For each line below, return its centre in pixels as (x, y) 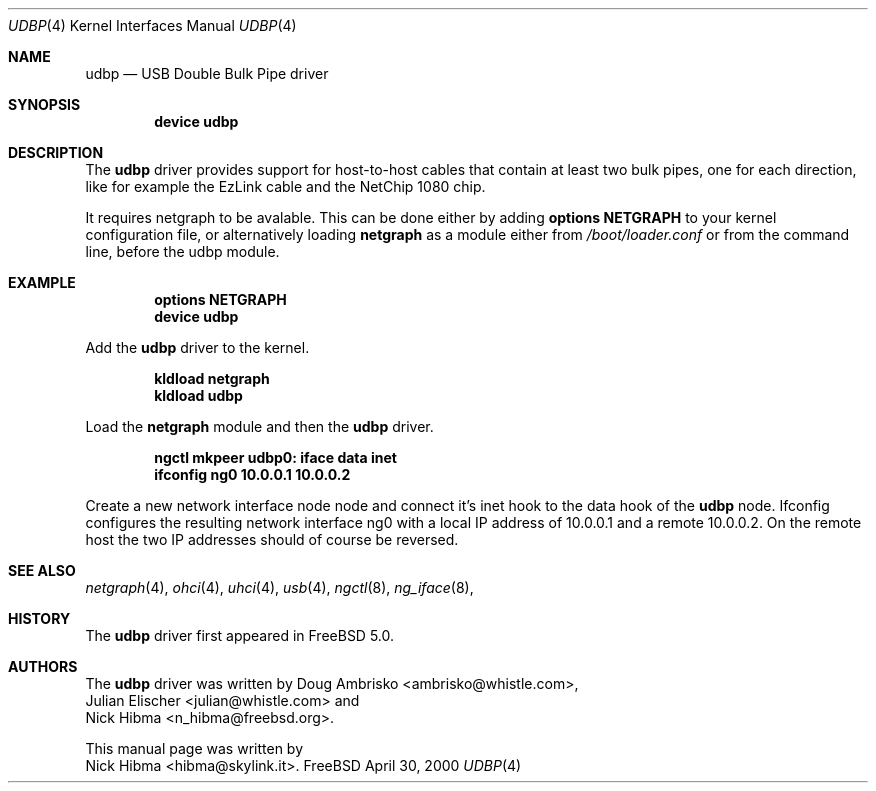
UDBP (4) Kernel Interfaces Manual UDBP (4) (152, 25)
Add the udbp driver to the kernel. (197, 347)
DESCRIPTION (56, 152)
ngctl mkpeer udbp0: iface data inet (275, 457)
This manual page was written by (194, 748)
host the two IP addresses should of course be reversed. (272, 539)
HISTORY (39, 618)
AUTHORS (43, 666)
